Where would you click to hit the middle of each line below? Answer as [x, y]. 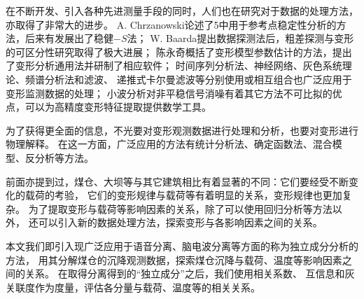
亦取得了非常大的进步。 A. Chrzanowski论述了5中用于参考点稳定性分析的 [171, 24]
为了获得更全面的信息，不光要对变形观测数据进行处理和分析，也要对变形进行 [182, 130]
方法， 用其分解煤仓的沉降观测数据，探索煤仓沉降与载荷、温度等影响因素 [174, 259]
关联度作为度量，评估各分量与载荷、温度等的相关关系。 [133, 287]
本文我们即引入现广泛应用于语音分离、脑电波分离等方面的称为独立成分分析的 [182, 245]
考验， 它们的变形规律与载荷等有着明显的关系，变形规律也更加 [198, 195]
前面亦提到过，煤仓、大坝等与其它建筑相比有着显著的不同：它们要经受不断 [177, 181]
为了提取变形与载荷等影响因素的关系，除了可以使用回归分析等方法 [180, 208]
